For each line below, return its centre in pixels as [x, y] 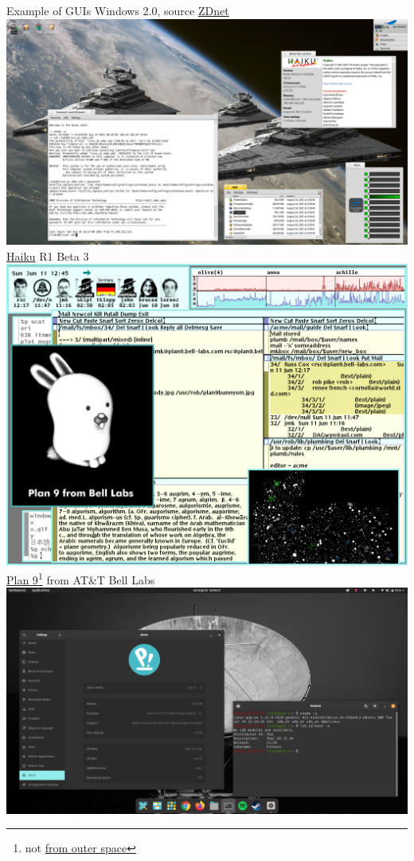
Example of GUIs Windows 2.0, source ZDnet [118, 10]
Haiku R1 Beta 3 [48, 256]
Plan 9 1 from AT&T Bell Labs [81, 578]
